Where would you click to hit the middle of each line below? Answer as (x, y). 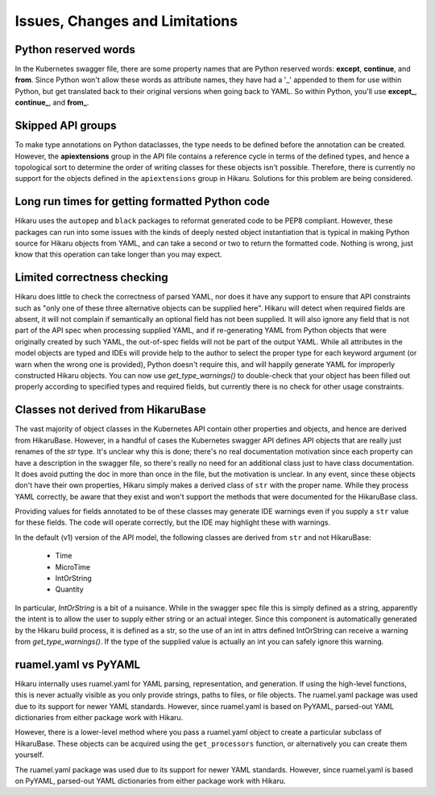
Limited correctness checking (91, 278)
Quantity (69, 589)
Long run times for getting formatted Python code (142, 202)
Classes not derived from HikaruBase (110, 410)
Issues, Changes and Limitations (126, 21)
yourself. (29, 755)
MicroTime (73, 566)
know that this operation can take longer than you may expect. (119, 254)
